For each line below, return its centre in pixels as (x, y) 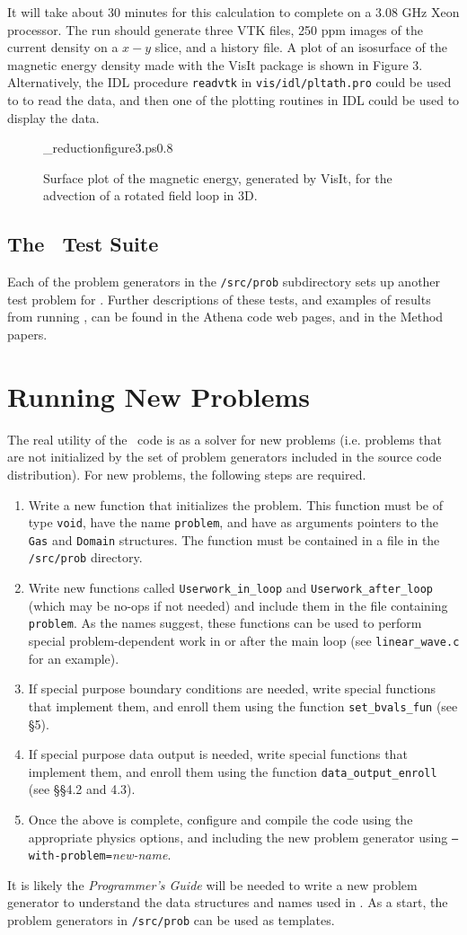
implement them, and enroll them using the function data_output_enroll (233, 771)
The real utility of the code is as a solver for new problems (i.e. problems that (225, 439)
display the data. (53, 117)
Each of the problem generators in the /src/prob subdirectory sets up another (224, 282)
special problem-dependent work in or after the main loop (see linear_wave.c (244, 641)
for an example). (74, 658)
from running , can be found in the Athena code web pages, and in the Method (225, 317)
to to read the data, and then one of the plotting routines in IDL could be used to (233, 100)
